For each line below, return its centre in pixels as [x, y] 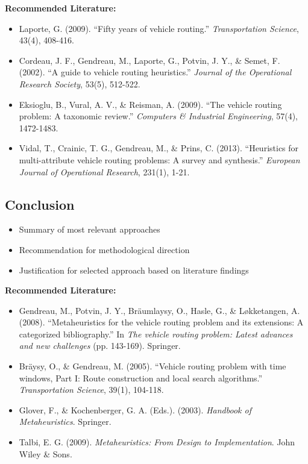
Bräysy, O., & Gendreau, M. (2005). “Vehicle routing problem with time [152, 366]
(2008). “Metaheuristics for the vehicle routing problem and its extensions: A [161, 322]
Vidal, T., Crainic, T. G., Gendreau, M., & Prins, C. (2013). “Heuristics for [159, 148]
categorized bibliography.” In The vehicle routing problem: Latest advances [156, 334]
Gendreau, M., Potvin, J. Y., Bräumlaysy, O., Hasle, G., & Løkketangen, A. [159, 310]
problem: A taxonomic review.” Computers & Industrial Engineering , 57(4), [158, 116]
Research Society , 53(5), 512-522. [80, 83]
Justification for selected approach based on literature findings [134, 270]
